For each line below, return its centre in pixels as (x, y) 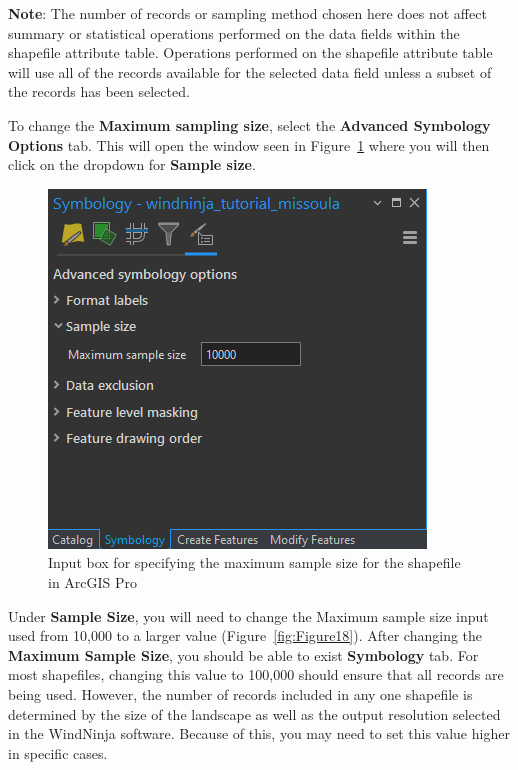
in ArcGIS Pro (93, 581)
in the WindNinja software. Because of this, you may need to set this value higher (259, 733)
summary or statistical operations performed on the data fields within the (234, 32)
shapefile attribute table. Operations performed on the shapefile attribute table (250, 52)
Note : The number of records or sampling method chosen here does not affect (247, 13)
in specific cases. (58, 752)
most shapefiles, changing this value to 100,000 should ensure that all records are (256, 674)
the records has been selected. (99, 91)
